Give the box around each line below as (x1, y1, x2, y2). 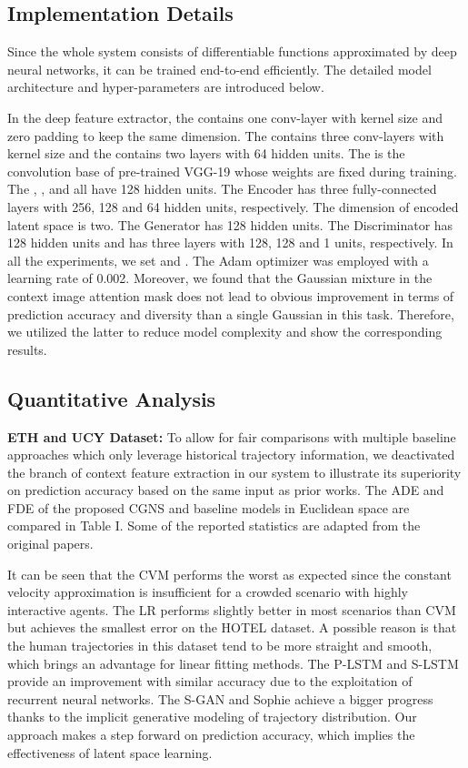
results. (7, 339, 47, 359)
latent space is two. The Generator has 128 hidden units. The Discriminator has (7, 215, 453, 234)
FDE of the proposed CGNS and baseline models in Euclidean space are (7, 498, 410, 517)
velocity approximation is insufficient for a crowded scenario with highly (7, 582, 409, 601)
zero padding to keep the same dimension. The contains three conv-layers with (7, 126, 444, 145)
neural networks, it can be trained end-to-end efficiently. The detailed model (7, 59, 432, 78)
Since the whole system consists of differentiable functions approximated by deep (7, 42, 457, 61)
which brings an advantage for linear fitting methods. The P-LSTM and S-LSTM (7, 653, 459, 672)
